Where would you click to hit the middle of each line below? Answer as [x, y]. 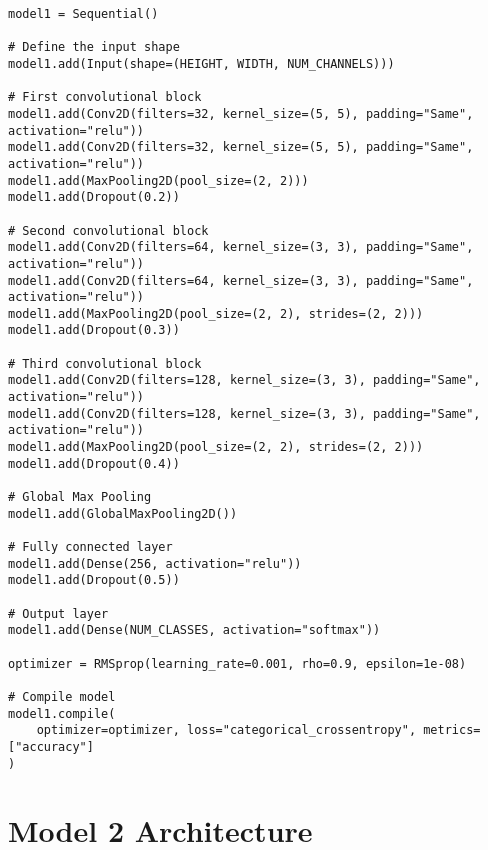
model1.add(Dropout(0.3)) [94, 330]
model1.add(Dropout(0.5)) [94, 580]
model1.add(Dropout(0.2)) [94, 197]
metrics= [452, 730]
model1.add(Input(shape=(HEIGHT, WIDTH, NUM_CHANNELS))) [201, 63]
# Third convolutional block [105, 363]
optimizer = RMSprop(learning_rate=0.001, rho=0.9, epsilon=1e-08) [237, 663]
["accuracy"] [51, 746]
